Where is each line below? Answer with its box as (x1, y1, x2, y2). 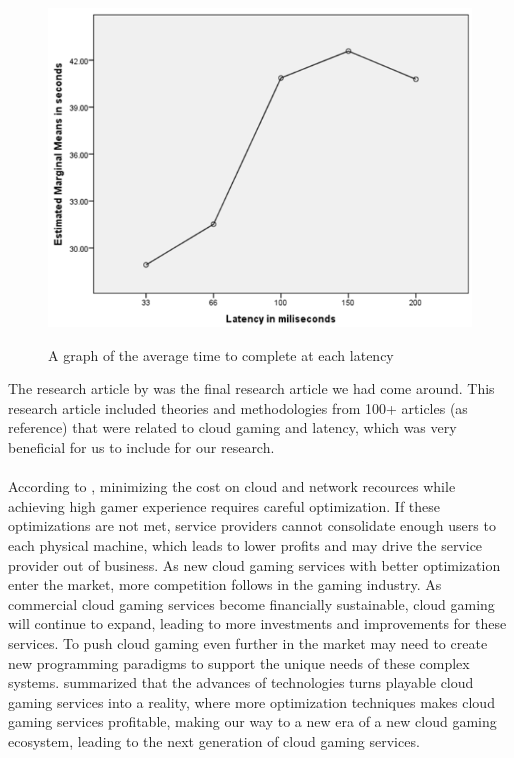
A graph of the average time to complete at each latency (48, 344, 394, 365)
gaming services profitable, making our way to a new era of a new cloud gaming (8, 711, 497, 732)
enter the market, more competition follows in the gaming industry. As (8, 574, 442, 595)
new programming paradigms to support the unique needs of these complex (8, 652, 470, 673)
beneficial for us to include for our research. (8, 437, 275, 458)
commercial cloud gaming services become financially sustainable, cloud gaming (8, 593, 495, 614)
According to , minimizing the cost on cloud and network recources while (8, 476, 456, 497)
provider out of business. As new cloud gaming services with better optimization (8, 554, 501, 575)
